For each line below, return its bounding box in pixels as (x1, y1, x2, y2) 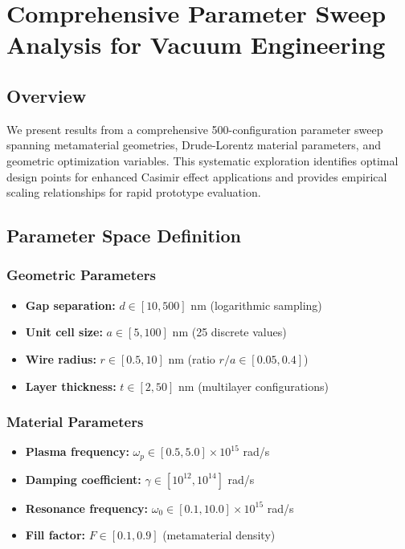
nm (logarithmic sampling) (190, 296, 322, 313)
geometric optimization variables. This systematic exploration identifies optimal (6, 152, 399, 169)
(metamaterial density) (162, 527, 276, 543)
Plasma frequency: (25, 443, 129, 460)
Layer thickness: (25, 377, 117, 394)
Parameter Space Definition (6, 223, 242, 248)
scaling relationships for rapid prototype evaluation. (6, 184, 261, 201)
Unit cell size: (25, 323, 103, 340)
